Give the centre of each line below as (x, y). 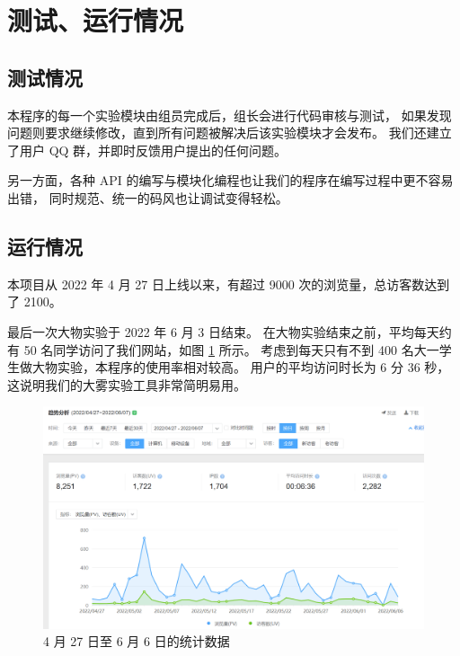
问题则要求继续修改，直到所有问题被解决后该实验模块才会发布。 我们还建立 (230, 133)
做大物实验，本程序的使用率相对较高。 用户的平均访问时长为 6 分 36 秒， (234, 367)
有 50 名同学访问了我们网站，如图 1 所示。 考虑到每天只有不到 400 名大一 (223, 349)
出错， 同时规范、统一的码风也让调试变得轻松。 (148, 197)
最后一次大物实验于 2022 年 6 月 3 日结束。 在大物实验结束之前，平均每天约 (230, 331)
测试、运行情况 (96, 20)
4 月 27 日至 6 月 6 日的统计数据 (137, 641)
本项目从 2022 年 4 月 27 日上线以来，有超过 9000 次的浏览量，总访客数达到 (229, 284)
